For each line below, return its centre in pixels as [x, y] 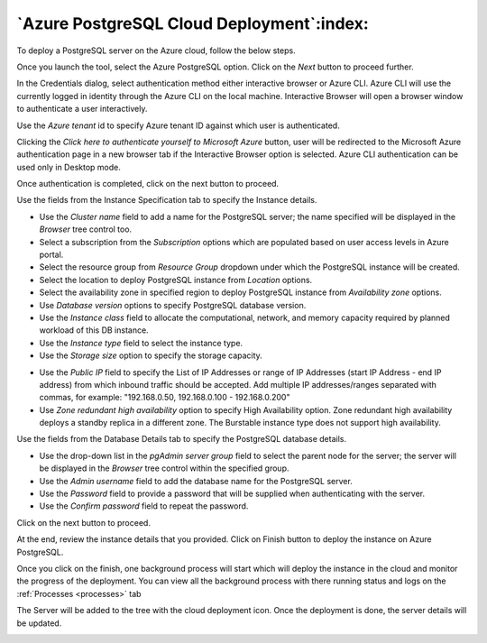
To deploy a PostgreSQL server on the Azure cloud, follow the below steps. [156, 51]
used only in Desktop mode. [69, 167]
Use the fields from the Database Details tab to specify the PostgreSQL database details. [182, 439]
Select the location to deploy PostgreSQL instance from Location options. [176, 280]
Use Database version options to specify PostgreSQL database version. [173, 305]
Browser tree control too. [86, 229]
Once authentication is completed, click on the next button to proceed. [148, 184]
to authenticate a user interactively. [82, 109]
